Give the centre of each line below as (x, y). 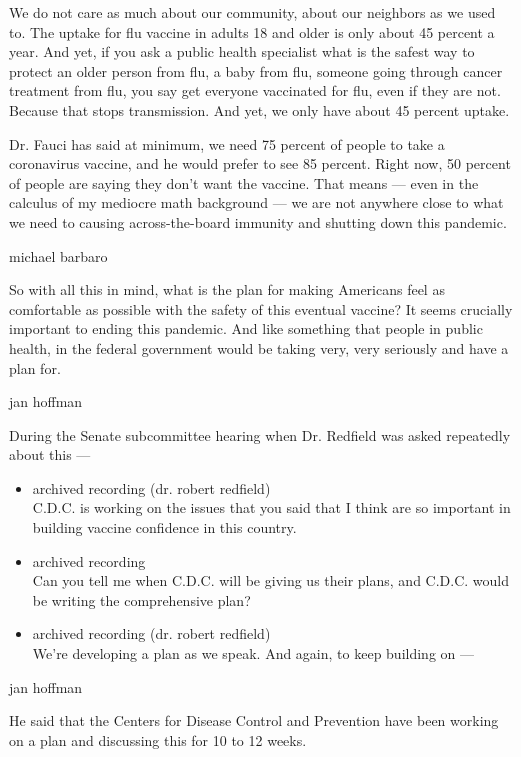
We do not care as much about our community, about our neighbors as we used (252, 12)
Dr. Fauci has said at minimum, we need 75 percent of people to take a (227, 143)
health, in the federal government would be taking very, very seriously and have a (259, 347)
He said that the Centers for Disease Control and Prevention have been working (254, 720)
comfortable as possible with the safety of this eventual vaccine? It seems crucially (261, 308)
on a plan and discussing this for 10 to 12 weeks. (158, 739)
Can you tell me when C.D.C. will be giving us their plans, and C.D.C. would (271, 580)
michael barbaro (58, 255)
